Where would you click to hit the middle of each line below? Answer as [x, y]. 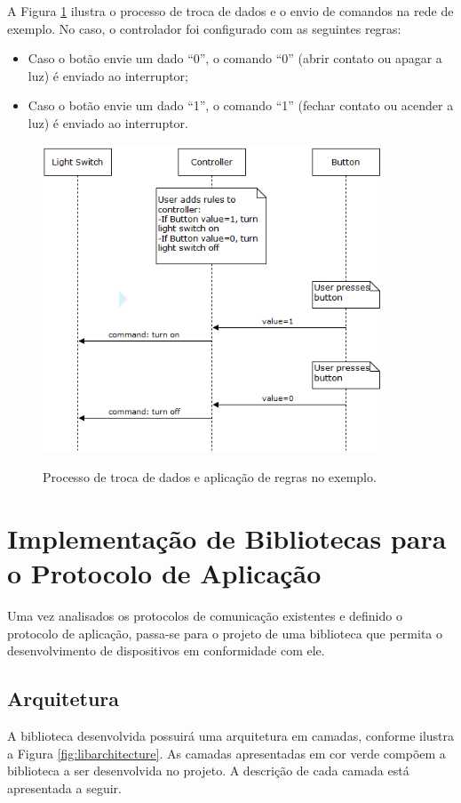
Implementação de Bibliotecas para [227, 538]
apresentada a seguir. [64, 787]
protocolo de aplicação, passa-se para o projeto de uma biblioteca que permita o [225, 633]
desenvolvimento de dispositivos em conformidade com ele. [166, 650]
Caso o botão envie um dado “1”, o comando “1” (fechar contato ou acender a [241, 105]
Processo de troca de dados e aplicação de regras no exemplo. [210, 477]
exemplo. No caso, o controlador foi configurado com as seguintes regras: [204, 28]
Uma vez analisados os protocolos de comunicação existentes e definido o [205, 616]
